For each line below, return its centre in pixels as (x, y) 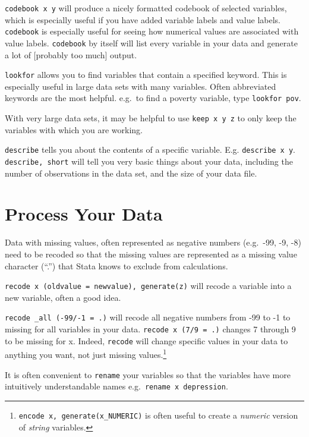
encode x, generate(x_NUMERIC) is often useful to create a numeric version (158, 415)
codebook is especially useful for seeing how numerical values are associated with (152, 31)
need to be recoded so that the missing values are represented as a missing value (151, 254)
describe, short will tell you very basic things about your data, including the (149, 161)
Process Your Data (84, 214)
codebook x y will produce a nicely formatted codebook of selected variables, (146, 8)
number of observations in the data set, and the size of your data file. (131, 173)
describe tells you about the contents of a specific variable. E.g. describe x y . (150, 150)
